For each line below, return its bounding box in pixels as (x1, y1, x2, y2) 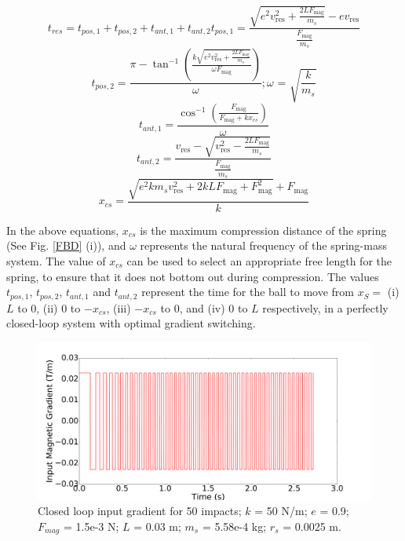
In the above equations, (6, 221, 119, 238)
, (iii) (106, 299, 131, 316)
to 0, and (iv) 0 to (160, 299, 248, 316)
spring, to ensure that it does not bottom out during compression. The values (6, 268, 379, 284)
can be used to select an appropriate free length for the (126, 252, 392, 269)
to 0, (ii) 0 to (17, 299, 81, 316)
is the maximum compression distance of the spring (140, 221, 387, 238)
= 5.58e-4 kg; (202, 517, 267, 534)
